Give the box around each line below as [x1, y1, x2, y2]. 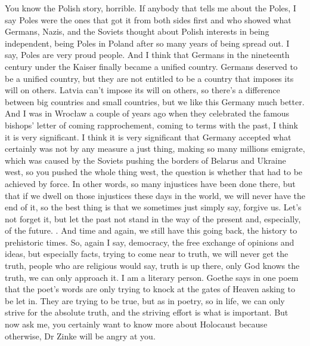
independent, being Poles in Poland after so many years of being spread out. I [5, 36, 290, 49]
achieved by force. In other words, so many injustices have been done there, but [5, 177, 296, 189]
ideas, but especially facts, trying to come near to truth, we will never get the [5, 247, 289, 260]
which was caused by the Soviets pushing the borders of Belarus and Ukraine [5, 154, 286, 166]
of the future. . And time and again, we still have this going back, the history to [5, 224, 297, 237]
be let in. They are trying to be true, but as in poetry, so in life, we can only [5, 294, 285, 307]
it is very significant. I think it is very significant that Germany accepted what [5, 130, 292, 143]
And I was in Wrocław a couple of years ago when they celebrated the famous [5, 107, 290, 120]
